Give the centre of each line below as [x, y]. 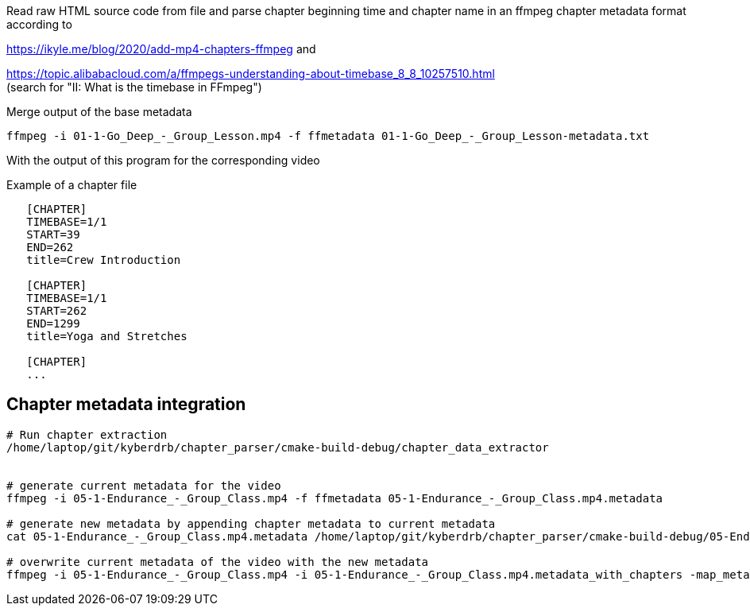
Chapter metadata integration [126, 405]
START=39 [53, 234]
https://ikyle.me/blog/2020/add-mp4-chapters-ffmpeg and [161, 49]
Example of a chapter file [72, 185]
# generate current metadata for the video [144, 485]
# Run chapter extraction [87, 434]
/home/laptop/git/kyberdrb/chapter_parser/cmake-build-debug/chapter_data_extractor [278, 447]
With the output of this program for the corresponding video [163, 160]
